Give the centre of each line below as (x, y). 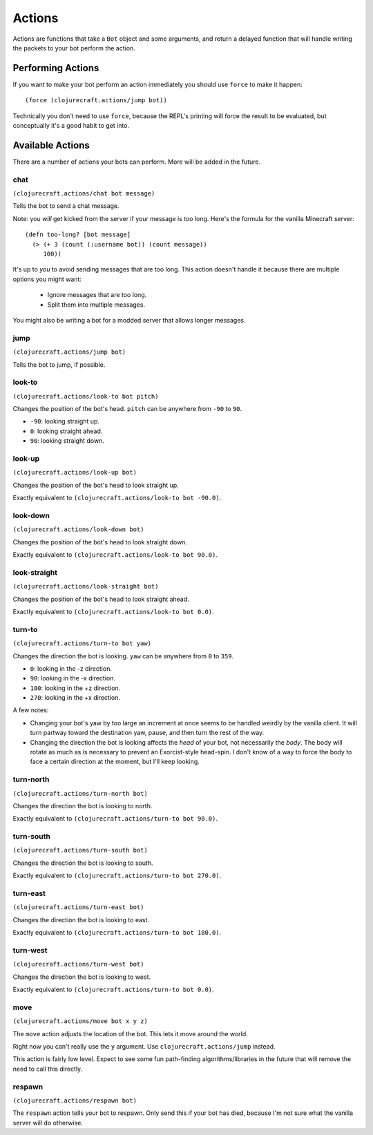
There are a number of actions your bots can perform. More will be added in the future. (137, 162)
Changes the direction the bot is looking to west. (82, 977)
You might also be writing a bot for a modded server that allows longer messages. (129, 320)
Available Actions (51, 145)
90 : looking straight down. (67, 441)
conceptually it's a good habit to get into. (71, 126)
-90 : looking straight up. (65, 421)
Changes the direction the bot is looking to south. (83, 863)
